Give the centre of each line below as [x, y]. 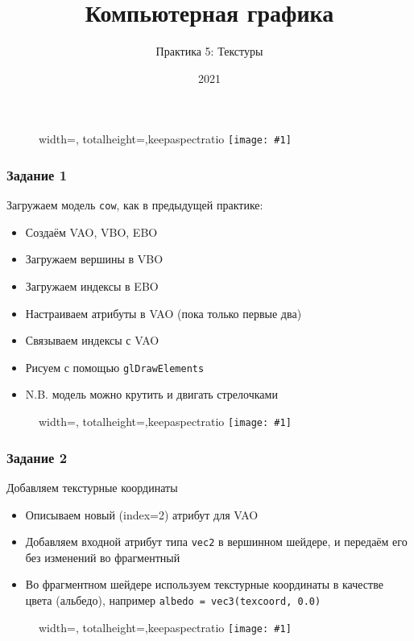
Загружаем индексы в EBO [92, 286]
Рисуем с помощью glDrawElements [115, 367]
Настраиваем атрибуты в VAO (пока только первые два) [164, 313]
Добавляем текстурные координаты [92, 487]
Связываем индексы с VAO [92, 340]
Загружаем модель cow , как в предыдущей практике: [135, 205]
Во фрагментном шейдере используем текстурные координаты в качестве [204, 584]
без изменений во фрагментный [103, 557]
